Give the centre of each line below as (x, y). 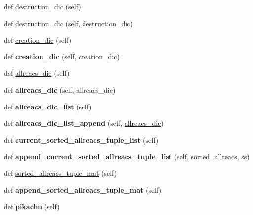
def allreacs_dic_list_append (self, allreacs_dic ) (84, 123)
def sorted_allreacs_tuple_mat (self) (61, 173)
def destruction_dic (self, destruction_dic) (68, 23)
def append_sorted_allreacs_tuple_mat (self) (83, 189)
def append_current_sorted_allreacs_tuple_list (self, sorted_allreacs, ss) (127, 156)
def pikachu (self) (32, 206)
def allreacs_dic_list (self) (48, 106)
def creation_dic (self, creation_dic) (62, 56)
